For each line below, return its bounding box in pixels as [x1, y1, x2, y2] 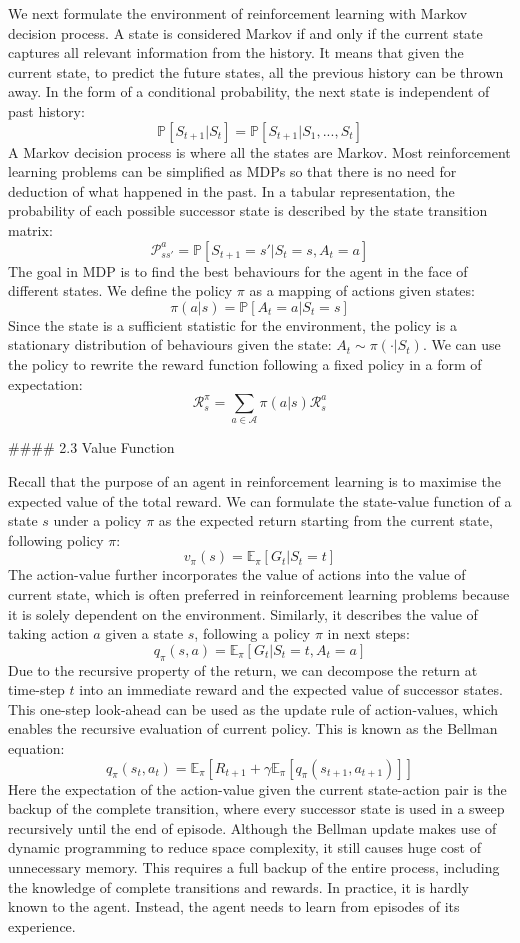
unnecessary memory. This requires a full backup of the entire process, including [8, 856, 500, 877]
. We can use [422, 334, 501, 355]
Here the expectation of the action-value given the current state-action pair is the [8, 778, 507, 799]
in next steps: [327, 623, 410, 644]
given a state [105, 623, 184, 644]
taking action [8, 623, 89, 644]
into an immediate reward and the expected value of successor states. [79, 679, 503, 700]
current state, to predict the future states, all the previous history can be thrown [8, 61, 504, 82]
